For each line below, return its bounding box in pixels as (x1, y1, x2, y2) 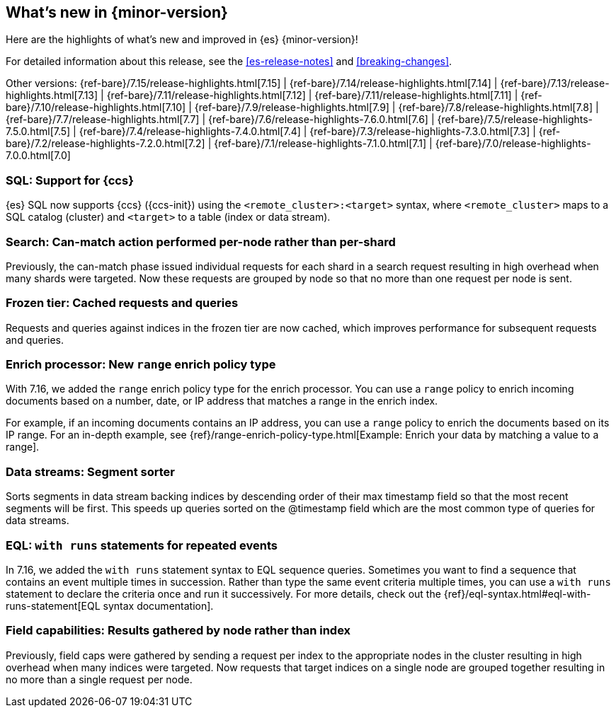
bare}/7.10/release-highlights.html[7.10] (6, 101, 186, 114)
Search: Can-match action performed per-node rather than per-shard (6, 234, 396, 249)
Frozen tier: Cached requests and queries (6, 296, 239, 311)
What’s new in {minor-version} (6, 4, 228, 21)
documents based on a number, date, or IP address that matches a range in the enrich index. (6, 395, 438, 407)
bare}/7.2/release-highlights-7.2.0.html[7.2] (6, 137, 205, 150)
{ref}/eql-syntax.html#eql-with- (443, 587, 591, 600)
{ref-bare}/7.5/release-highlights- (437, 113, 593, 126)
